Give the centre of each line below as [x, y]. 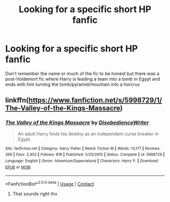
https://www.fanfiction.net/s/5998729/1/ [95, 100]
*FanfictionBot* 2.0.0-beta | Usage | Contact [50, 183]
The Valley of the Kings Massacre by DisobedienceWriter [77, 123]
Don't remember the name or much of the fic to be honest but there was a [82, 73]
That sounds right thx [35, 193]
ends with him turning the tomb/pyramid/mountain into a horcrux [73, 84]
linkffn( [17, 100]
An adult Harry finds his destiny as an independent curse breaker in [88, 133]
